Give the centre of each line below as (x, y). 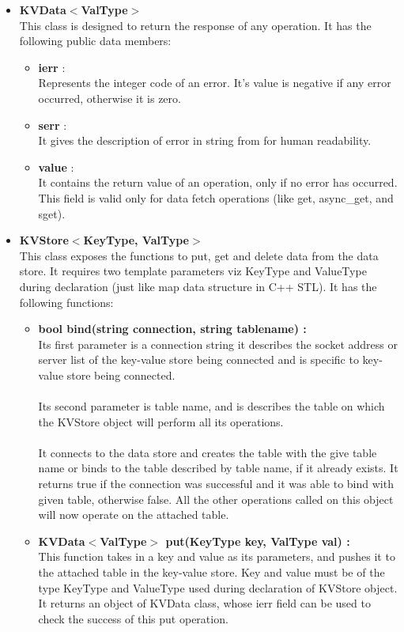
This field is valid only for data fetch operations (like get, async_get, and (216, 197)
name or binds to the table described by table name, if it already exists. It (218, 468)
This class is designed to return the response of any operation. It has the (195, 25)
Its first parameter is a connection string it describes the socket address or (218, 344)
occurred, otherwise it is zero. (109, 98)
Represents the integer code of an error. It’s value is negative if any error (215, 83)
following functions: (66, 302)
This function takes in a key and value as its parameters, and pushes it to (217, 556)
